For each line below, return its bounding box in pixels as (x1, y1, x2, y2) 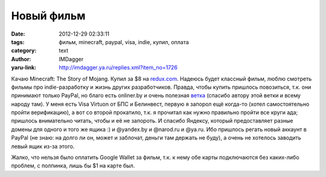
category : (11, 47, 37, 54)
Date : (11, 30, 25, 37)
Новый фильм (11, 9, 86, 22)
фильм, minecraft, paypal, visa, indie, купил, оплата (59, 38, 190, 45)
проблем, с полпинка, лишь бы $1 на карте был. (11, 162, 135, 169)
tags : (11, 38, 25, 45)
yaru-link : (11, 64, 36, 71)
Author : (11, 55, 31, 63)
